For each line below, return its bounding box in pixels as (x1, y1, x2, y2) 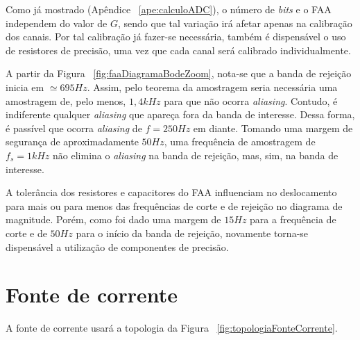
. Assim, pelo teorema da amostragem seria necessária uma (87, 79, 338, 94)
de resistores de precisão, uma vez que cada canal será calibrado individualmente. (6, 42, 351, 57)
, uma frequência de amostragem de (164, 134, 316, 149)
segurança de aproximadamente (6, 134, 139, 149)
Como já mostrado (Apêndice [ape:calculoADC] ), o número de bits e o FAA (6, 2, 332, 16)
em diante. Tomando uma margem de (193, 120, 353, 135)
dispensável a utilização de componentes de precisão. (6, 239, 229, 254)
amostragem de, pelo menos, (6, 93, 126, 108)
